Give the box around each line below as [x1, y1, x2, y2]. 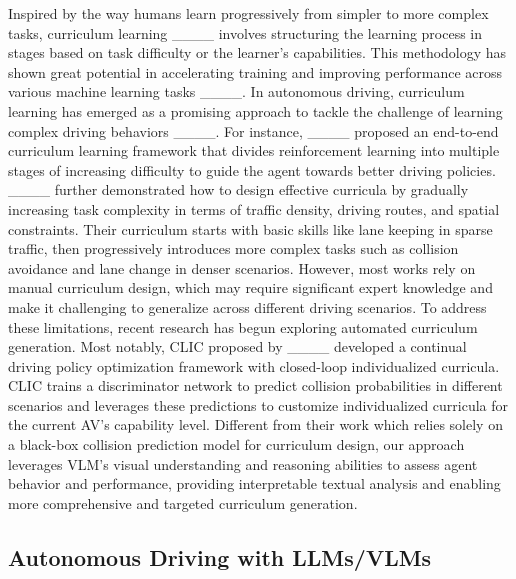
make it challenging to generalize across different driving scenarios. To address [8, 296, 487, 317]
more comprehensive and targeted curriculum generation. [8, 492, 358, 513]
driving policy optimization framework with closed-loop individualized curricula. [8, 355, 500, 376]
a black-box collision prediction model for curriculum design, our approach [8, 434, 465, 455]
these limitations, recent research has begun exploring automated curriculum [8, 316, 478, 337]
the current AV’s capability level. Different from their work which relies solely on [8, 414, 503, 435]
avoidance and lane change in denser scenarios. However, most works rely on [8, 257, 476, 278]
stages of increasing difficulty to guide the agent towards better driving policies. [8, 159, 496, 180]
